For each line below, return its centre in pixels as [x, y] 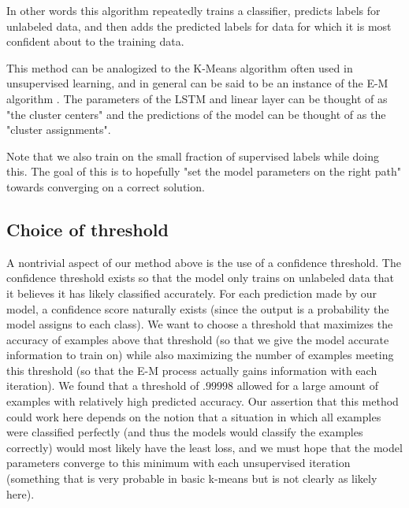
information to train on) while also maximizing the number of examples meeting [200, 355]
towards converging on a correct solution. [106, 186]
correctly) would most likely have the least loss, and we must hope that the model [204, 447]
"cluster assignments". [59, 130]
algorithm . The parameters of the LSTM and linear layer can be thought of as [197, 98]
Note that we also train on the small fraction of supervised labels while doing [193, 156]
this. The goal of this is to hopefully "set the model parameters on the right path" [204, 171]
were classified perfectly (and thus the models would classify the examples [185, 432]
